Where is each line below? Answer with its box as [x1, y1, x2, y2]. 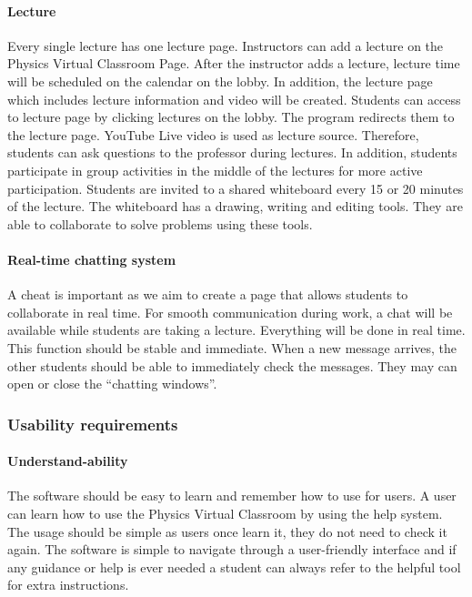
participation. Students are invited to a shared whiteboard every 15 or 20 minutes [7, 178, 464, 197]
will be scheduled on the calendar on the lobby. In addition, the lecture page [7, 71, 433, 90]
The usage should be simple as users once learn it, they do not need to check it [7, 521, 447, 541]
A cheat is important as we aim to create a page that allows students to [7, 285, 408, 304]
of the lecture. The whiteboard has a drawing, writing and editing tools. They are [7, 197, 463, 216]
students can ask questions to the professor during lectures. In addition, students [7, 143, 457, 162]
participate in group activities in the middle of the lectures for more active [7, 160, 423, 179]
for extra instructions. [7, 575, 129, 594]
